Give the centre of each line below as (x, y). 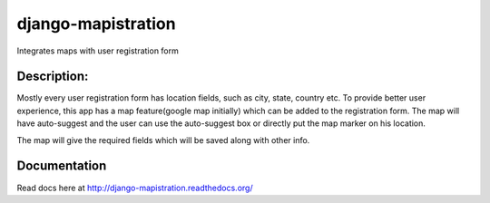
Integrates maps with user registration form (98, 51)
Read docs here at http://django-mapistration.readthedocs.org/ (135, 188)
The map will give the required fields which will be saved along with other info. (163, 140)
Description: (53, 77)
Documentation (62, 166)
